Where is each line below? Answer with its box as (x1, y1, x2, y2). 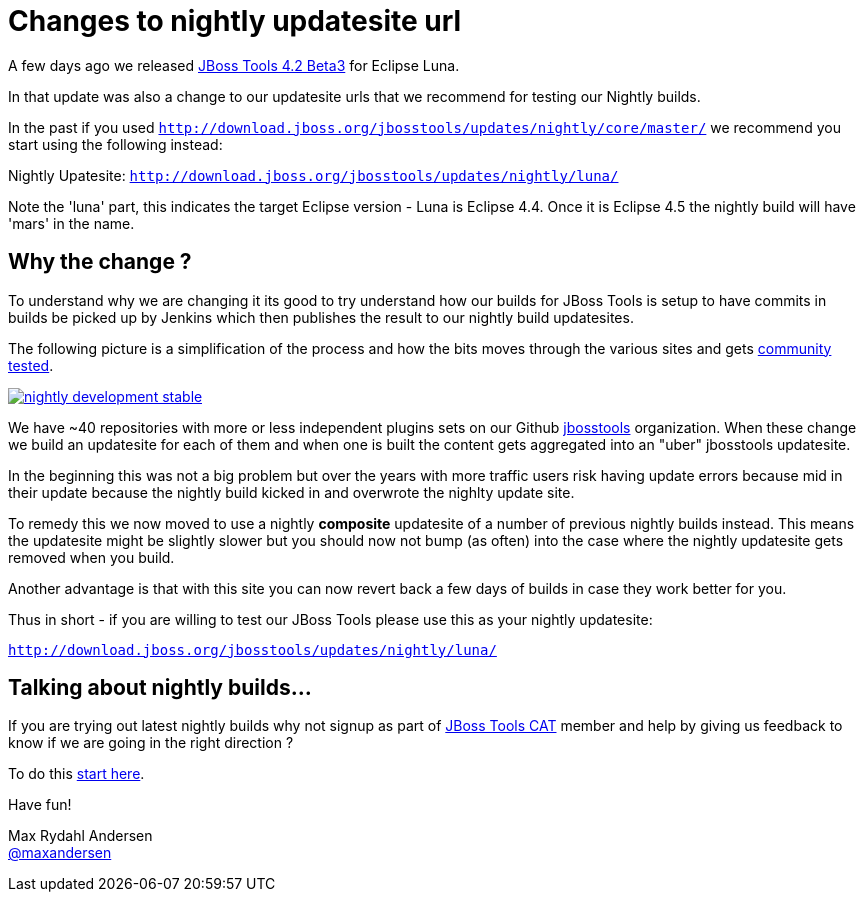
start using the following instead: (8, 135, 223, 153)
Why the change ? (8, 249, 192, 275)
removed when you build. (8, 548, 175, 566)
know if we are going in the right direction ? (8, 734, 294, 752)
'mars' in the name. (8, 214, 135, 232)
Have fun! (8, 796, 72, 814)
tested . (8, 356, 54, 374)
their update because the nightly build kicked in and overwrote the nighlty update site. (8, 483, 575, 501)
